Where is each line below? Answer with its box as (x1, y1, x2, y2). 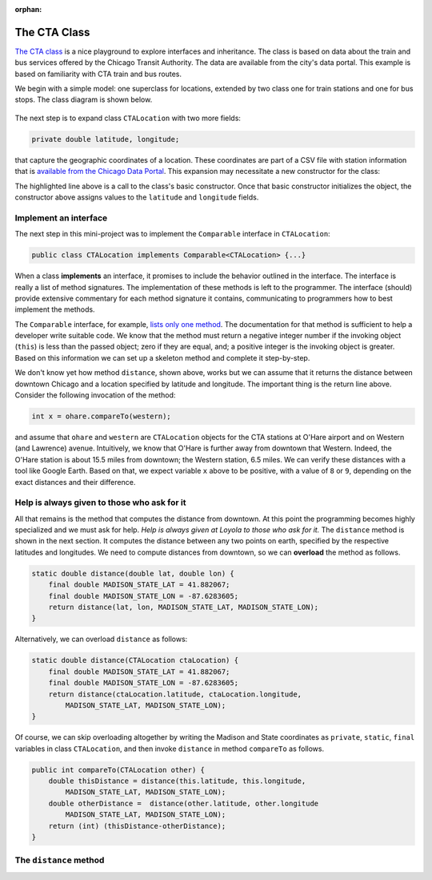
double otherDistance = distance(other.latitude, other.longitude (48, 798, 319, 808)
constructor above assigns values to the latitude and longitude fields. (14, 192, 259, 202)
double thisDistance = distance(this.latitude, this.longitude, (48, 777, 306, 785)
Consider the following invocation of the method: (14, 390, 176, 400)
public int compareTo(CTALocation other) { (31, 765, 206, 774)
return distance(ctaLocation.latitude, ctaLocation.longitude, (48, 689, 302, 699)
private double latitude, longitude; (31, 135, 180, 143)
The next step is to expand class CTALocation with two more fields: (14, 113, 242, 123)
